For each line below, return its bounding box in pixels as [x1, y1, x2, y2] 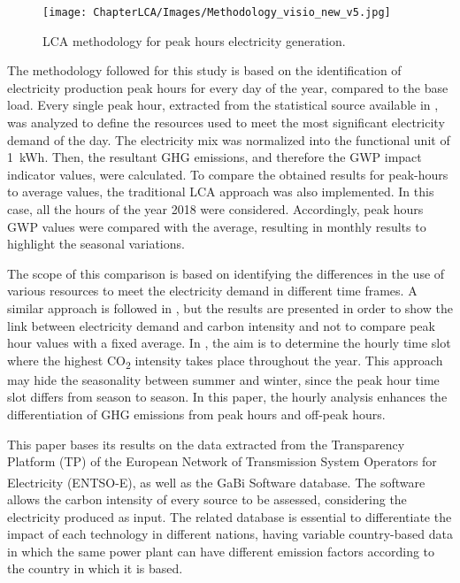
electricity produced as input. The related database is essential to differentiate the [7, 507, 452, 525]
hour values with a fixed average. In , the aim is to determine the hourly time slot [7, 334, 451, 352]
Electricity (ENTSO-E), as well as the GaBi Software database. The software [7, 472, 425, 491]
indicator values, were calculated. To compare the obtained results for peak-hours [7, 165, 448, 183]
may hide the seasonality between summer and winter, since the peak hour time [7, 370, 440, 388]
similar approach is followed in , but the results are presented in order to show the [7, 298, 453, 317]
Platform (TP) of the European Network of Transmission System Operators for [7, 452, 437, 471]
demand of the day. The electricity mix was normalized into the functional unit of [7, 130, 450, 149]
